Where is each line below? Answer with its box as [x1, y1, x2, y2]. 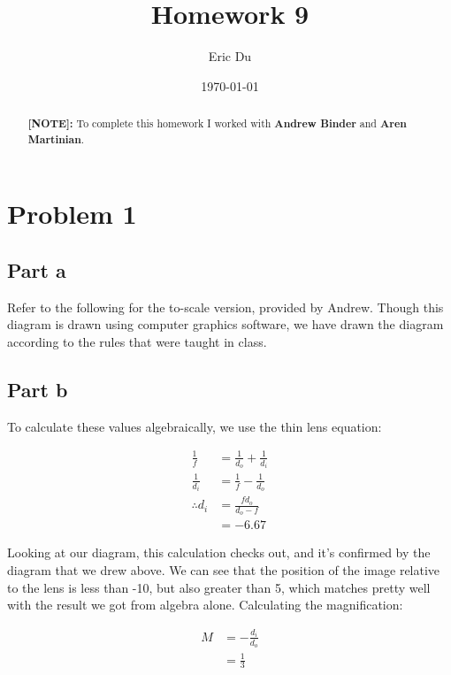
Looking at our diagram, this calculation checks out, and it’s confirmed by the [7, 543, 431, 562]
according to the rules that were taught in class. [7, 333, 267, 350]
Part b [7, 375, 68, 403]
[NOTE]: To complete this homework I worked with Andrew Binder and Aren [27, 116, 407, 132]
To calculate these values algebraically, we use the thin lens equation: [7, 417, 382, 435]
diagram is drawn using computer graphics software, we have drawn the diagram [7, 315, 444, 334]
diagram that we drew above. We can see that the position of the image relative [7, 561, 440, 579]
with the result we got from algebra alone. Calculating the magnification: [7, 595, 403, 614]
